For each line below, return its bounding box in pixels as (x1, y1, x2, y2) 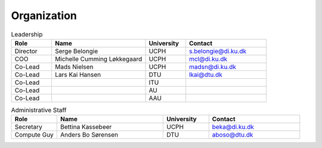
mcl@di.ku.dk (188, 54, 228, 63)
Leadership (11, 30, 43, 38)
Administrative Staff (11, 106, 67, 115)
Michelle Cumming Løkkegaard (54, 54, 143, 63)
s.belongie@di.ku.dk (188, 47, 247, 55)
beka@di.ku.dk (212, 123, 255, 131)
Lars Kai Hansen (54, 70, 101, 79)
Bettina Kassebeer (60, 123, 112, 131)
